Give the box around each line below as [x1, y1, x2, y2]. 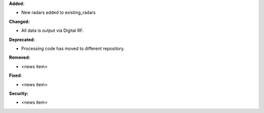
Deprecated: [9, 37, 35, 43]
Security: [9, 90, 29, 96]
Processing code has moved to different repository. [21, 45, 125, 51]
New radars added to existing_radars [21, 10, 96, 16]
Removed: [9, 54, 30, 61]
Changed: [9, 19, 30, 24]
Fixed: [9, 72, 22, 78]
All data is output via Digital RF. [21, 27, 84, 34]
